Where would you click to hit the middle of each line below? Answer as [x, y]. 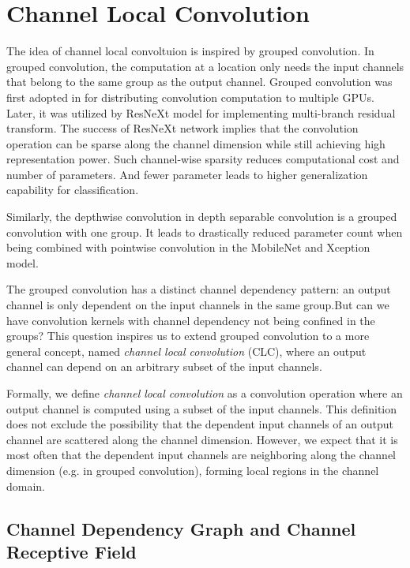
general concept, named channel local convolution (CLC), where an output [186, 351]
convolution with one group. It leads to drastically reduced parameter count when [205, 232]
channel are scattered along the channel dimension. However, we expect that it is [202, 439]
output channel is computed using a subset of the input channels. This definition [202, 408]
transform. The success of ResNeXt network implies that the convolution [182, 128]
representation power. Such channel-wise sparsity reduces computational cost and [203, 159]
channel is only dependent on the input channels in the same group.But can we [198, 305]
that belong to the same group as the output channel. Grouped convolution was [199, 82]
